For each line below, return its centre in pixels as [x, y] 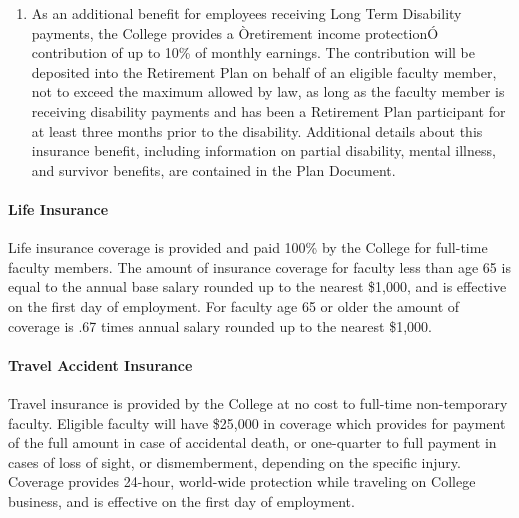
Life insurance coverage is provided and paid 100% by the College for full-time [248, 247]
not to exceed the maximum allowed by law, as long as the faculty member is [268, 91]
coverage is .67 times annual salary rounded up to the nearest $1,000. [220, 325]
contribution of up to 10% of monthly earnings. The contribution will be [253, 52]
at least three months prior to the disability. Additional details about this [257, 130]
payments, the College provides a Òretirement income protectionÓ [235, 32]
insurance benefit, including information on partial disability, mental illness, [263, 150]
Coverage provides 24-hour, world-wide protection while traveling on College [242, 481]
